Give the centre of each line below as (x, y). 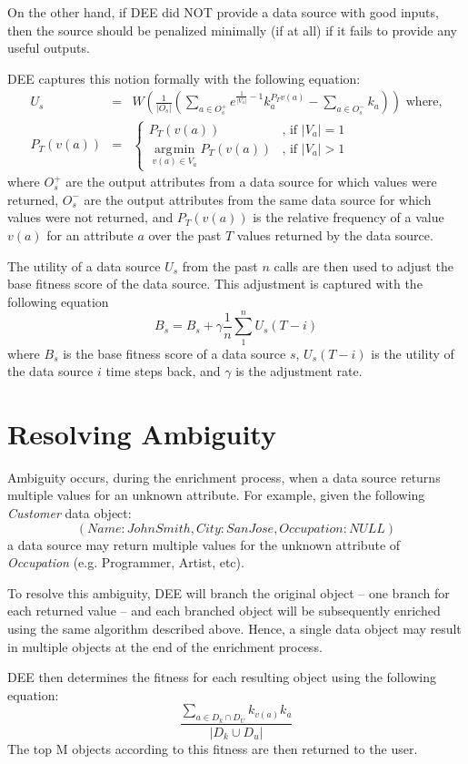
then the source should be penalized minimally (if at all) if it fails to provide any (233, 30)
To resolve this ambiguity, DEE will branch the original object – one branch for (229, 592)
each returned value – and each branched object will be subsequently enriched (224, 611)
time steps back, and (163, 371)
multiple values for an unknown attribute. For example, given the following (216, 495)
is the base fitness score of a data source (174, 353)
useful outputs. (49, 48)
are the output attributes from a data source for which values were (251, 182)
